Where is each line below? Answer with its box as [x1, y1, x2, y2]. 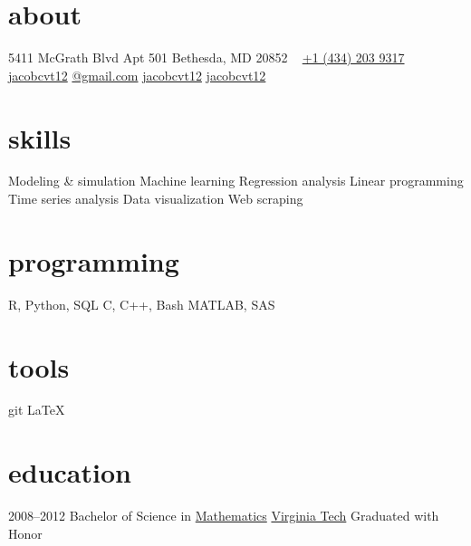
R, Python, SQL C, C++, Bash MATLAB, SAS [8, 294, 275, 313]
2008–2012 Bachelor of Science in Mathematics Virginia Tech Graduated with [8, 506, 439, 525]
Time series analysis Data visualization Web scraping [8, 189, 303, 208]
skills [8, 119, 72, 156]
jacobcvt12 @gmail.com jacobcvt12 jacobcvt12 [8, 65, 266, 84]
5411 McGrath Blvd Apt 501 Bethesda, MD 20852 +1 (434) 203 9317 [8, 48, 405, 67]
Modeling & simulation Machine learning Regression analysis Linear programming [8, 171, 464, 190]
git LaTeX [8, 400, 65, 419]
